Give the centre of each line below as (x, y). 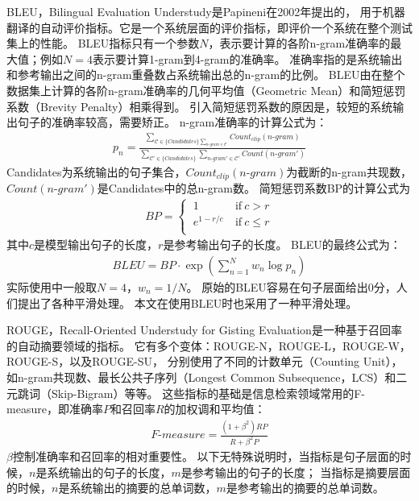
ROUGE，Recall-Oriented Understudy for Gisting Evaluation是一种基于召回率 (204, 330)
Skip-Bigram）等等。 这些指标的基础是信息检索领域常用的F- (208, 393)
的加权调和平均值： (215, 409)
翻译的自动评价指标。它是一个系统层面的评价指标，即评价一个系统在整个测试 (209, 27)
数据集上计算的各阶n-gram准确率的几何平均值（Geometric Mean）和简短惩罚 (206, 90)
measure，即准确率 (55, 409)
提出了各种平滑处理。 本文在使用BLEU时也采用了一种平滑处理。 (187, 302)
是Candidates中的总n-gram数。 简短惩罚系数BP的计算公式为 (254, 188)
